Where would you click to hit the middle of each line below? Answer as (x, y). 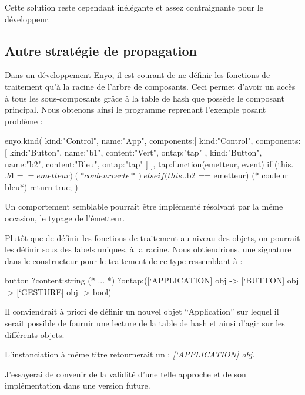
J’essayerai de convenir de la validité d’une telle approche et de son (125, 374)
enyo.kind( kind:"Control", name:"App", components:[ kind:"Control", (129, 141)
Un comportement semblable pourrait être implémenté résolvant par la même (144, 206)
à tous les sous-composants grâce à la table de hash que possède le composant (145, 98)
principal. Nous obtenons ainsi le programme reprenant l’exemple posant (135, 109)
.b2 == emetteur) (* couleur (236, 175)
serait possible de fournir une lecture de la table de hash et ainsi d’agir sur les (145, 323)
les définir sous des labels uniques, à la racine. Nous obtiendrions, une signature (148, 249)
